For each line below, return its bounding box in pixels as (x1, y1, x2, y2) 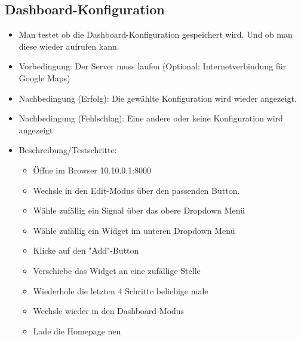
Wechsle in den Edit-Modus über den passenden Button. (33, 184, 240, 196)
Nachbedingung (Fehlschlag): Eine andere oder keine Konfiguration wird (19, 112, 283, 124)
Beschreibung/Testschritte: (19, 144, 117, 156)
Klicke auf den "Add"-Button (33, 244, 139, 257)
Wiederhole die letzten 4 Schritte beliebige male (33, 284, 208, 297)
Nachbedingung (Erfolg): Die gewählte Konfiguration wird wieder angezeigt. (19, 92, 297, 104)
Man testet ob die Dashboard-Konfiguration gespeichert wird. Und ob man (19, 28, 293, 41)
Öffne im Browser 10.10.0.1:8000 (33, 163, 152, 176)
